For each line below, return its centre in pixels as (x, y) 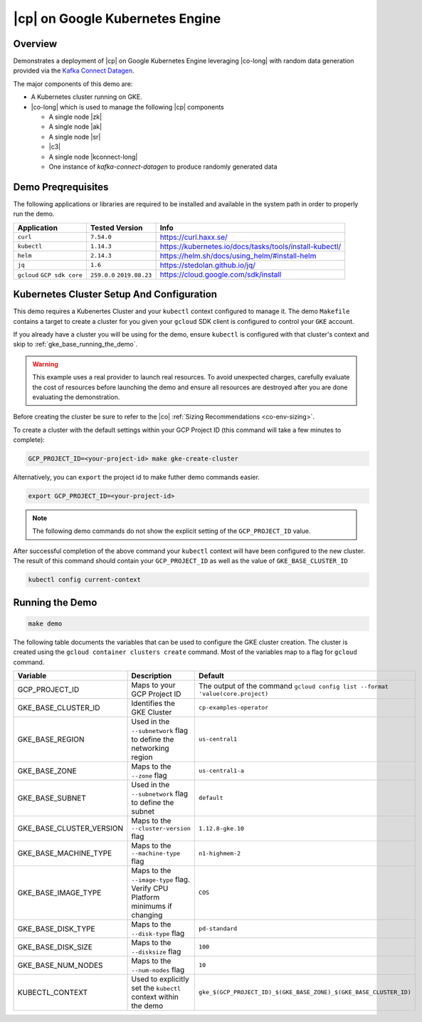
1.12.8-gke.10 (221, 828)
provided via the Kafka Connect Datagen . (74, 70)
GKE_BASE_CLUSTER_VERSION (70, 828)
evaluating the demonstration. (76, 397)
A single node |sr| (75, 137)
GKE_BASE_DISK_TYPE (56, 929)
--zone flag (149, 775)
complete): (29, 440)
